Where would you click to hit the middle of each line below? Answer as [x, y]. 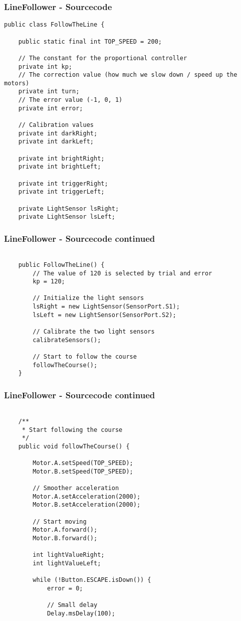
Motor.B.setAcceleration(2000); [87, 505]
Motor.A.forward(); [65, 530]
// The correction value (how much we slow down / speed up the [128, 75]
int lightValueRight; [69, 555]
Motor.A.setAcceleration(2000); [87, 496]
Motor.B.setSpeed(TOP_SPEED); [83, 471]
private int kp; [45, 66]
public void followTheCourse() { [74, 446]
